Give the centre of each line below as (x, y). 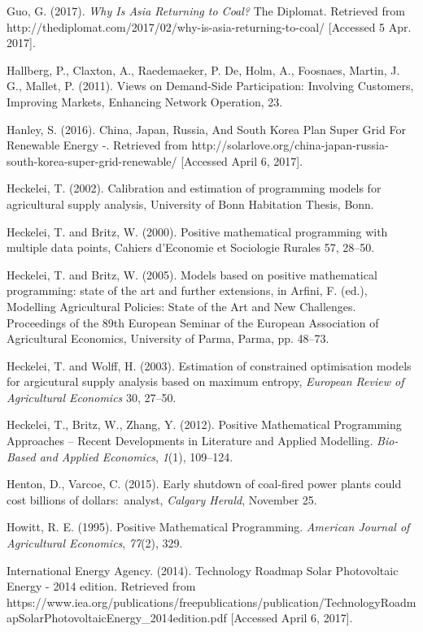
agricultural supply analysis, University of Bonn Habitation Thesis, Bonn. (190, 203)
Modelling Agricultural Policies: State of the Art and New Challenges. (181, 306)
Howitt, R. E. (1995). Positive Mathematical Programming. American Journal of (208, 527)
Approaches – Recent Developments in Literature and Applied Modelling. (190, 441)
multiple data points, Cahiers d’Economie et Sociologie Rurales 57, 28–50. (191, 247)
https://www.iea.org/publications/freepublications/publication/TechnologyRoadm (211, 602)
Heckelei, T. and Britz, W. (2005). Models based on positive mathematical (192, 274)
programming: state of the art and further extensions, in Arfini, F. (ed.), (187, 290)
